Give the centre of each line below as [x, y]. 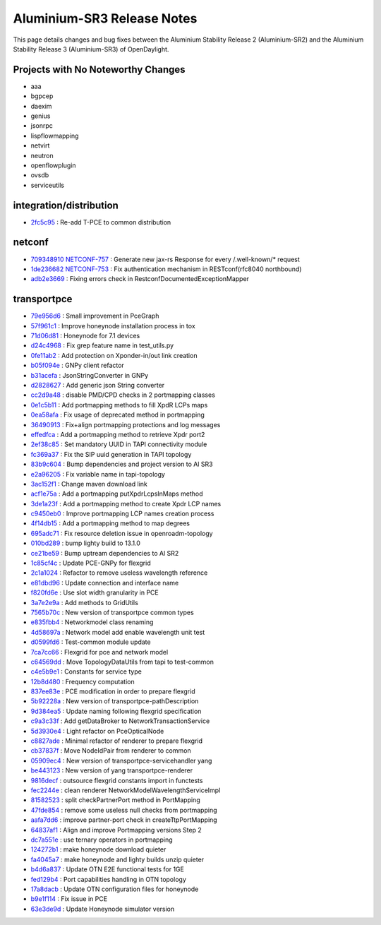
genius [41, 116]
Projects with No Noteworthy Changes [99, 70]
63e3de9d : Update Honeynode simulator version [103, 909]
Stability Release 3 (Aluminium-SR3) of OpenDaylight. [91, 49]
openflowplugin [54, 165]
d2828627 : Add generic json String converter [98, 385]
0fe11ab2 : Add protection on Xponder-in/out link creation [114, 355]
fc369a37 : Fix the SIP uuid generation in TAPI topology [111, 454]
